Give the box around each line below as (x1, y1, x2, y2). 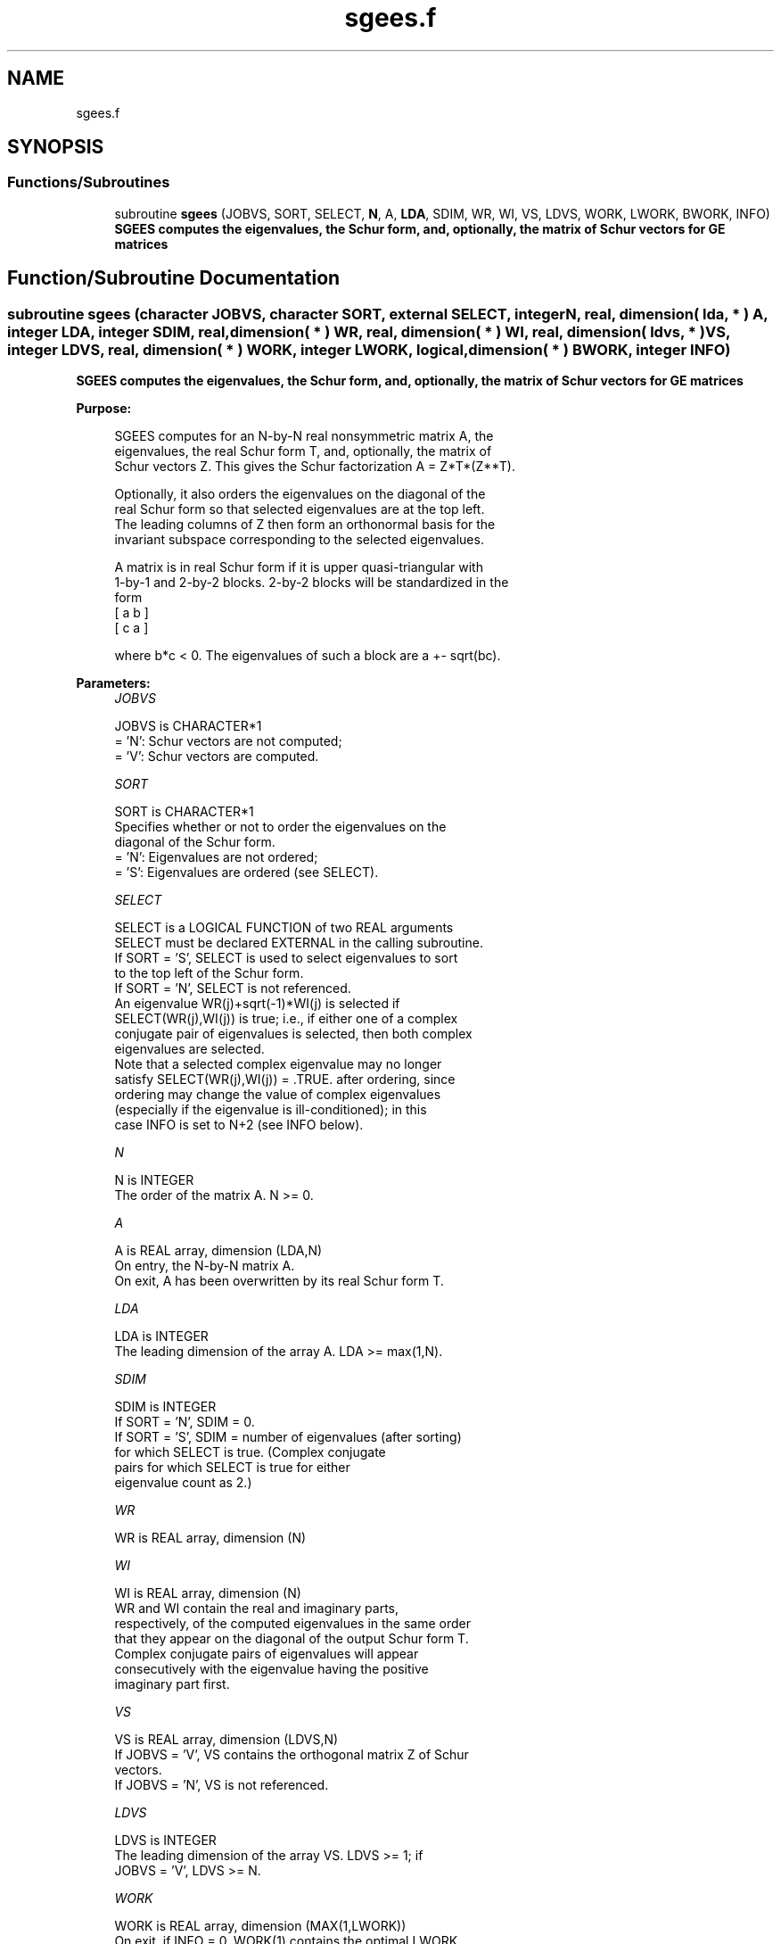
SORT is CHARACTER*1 (114, 804, 254, 820)
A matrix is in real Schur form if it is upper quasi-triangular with (114, 559, 483, 575)
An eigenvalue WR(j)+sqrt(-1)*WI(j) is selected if (114, 996, 400, 1012)
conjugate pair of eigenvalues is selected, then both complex (114, 1026, 473, 1042)
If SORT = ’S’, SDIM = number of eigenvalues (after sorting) (114, 1429, 462, 1445)
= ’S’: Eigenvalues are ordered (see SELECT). (114, 864, 379, 881)
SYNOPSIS (7, 136, 104, 159)
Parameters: (76, 675, 151, 691)
